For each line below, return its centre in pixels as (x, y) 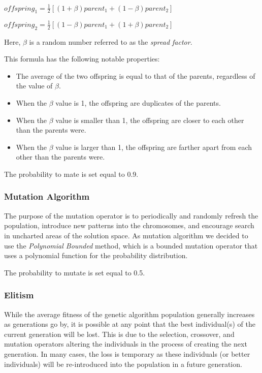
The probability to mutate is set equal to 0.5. (75, 272)
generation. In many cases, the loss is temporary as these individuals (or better (127, 353)
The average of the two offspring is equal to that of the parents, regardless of (136, 75)
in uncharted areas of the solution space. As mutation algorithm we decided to (126, 235)
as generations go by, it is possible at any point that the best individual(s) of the (130, 324)
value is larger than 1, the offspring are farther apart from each (154, 147)
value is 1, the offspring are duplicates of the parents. (138, 103)
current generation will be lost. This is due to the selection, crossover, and (119, 334)
